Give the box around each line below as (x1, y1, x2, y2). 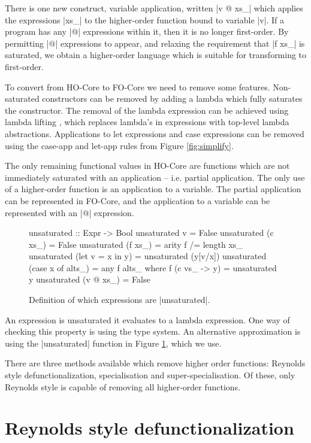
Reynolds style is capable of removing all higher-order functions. (5, 380, 241, 393)
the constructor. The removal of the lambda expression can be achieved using (5, 104, 289, 116)
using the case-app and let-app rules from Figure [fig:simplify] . (5, 139, 234, 151)
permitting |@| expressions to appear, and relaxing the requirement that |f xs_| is (5, 37, 305, 49)
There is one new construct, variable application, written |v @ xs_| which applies (5, 2, 303, 14)
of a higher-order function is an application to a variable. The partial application (5, 183, 301, 195)
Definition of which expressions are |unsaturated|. (29, 293, 210, 306)
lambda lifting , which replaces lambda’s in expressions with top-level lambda (5, 116, 289, 128)
